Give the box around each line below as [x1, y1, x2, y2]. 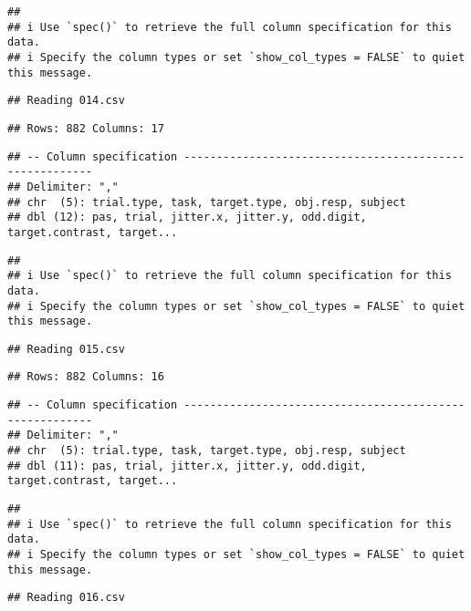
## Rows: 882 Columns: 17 [7, 121, 164, 135]
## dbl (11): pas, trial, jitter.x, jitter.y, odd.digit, [7, 459, 367, 472]
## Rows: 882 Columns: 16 [7, 370, 164, 384]
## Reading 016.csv [7, 591, 125, 605]
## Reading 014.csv [7, 94, 125, 108]
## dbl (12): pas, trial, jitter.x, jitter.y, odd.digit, [7, 211, 367, 224]
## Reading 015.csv [7, 342, 125, 356]
